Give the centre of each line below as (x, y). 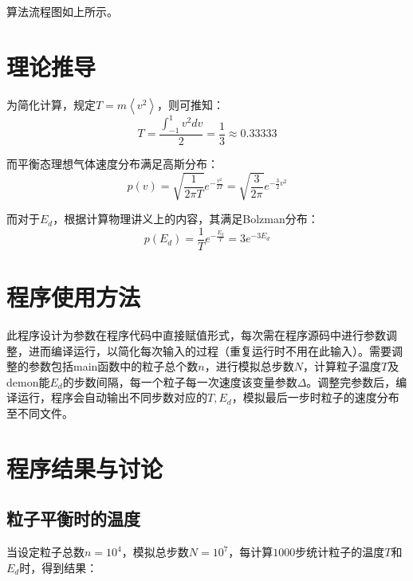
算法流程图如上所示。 (62, 11)
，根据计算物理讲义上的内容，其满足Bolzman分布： (186, 219)
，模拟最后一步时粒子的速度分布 (315, 397)
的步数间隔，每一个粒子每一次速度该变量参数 (180, 381)
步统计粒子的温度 (340, 552)
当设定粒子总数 (45, 552)
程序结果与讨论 (85, 467)
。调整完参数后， (351, 381)
